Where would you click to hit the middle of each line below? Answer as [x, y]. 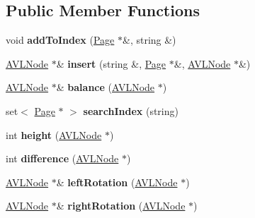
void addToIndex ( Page [60, 40]
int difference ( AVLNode [62, 158]
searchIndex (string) [131, 110]
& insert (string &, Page [111, 63]
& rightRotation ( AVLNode [121, 206]
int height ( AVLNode [54, 134]
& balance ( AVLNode [106, 87]
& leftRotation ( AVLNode [117, 182]
